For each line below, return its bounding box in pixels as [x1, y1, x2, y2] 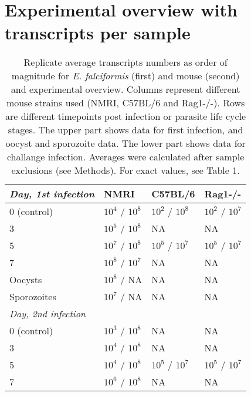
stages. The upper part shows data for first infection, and [8, 123, 243, 137]
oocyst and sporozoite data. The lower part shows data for [5, 136, 246, 150]
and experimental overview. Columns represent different [11, 82, 240, 96]
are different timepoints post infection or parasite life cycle [5, 109, 246, 123]
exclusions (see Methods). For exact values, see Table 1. [11, 163, 240, 177]
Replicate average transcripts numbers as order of [23, 55, 228, 69]
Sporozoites [9, 290, 56, 304]
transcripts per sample [5, 21, 191, 45]
